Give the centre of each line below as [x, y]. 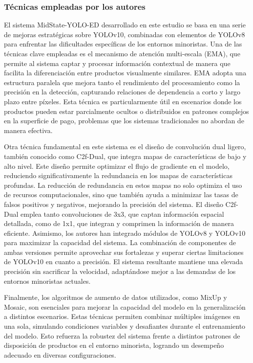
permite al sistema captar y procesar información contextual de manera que [117, 63]
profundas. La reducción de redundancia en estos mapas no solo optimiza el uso [123, 185]
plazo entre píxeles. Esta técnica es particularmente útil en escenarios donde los [123, 101]
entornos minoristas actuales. [47, 281]
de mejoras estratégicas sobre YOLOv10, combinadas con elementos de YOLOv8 [125, 34]
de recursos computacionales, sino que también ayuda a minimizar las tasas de [121, 194]
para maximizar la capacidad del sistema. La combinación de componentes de [120, 242]
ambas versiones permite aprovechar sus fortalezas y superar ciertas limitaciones [124, 252]
